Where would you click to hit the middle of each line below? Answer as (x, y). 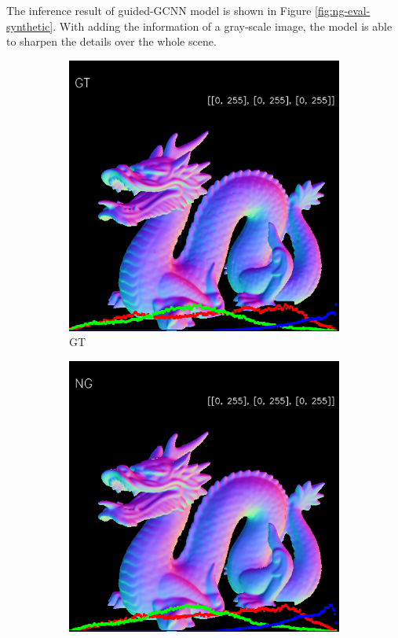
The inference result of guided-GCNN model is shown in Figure (159, 10)
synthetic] (30, 26)
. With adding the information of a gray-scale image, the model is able (223, 26)
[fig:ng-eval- (343, 10)
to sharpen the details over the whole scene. (111, 41)
